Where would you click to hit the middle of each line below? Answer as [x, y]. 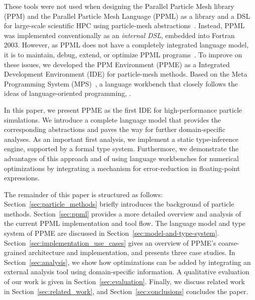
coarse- [229, 242]
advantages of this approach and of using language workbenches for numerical [122, 158]
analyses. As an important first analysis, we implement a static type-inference [121, 139]
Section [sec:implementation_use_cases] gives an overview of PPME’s [110, 242]
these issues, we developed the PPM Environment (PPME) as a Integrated [117, 64]
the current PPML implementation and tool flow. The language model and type [125, 223]
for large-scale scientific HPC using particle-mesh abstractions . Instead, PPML [124, 25]
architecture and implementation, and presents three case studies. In [132, 252]
